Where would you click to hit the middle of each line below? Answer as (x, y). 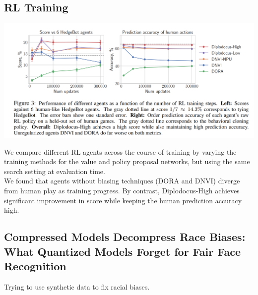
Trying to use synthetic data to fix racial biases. (77, 286)
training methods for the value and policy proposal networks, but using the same (127, 161)
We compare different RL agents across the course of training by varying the (120, 151)
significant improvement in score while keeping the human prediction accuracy (123, 200)
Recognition (35, 265)
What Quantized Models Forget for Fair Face (122, 251)
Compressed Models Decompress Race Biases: (125, 237)
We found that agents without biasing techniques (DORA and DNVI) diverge (122, 181)
